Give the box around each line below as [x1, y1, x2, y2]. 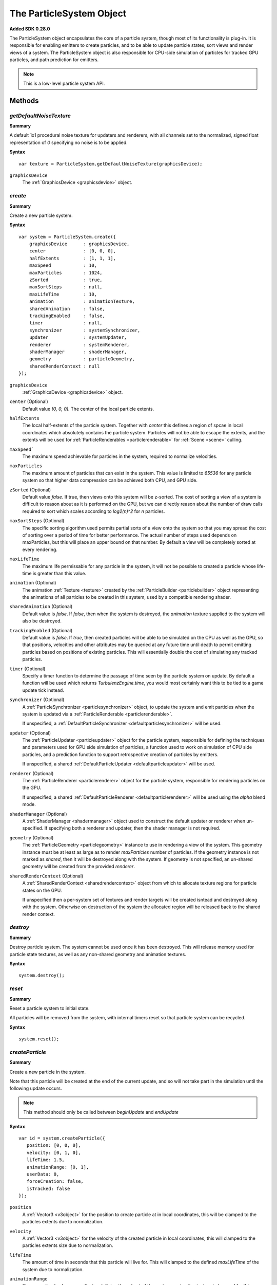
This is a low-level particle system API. [23, 80, 105, 86]
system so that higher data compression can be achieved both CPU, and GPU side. [22, 477, 197, 483]
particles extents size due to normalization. [22, 1242, 113, 1249]
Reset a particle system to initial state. [9, 1005, 90, 1011]
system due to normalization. [22, 1266, 84, 1272]
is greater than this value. [32, 570, 87, 576]
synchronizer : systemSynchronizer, [29, 327, 141, 333]
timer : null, [29, 320, 103, 326]
